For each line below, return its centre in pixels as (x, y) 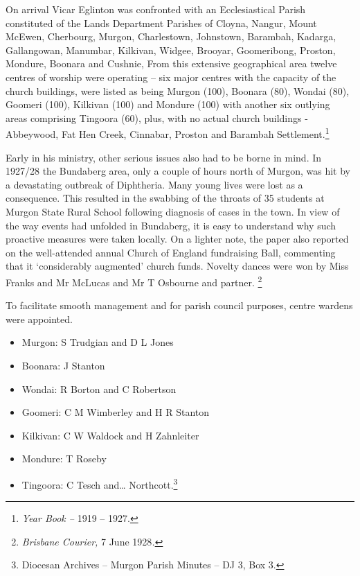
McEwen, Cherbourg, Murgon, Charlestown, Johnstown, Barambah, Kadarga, (171, 36)
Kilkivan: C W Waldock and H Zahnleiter (110, 435)
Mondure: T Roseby (64, 459)
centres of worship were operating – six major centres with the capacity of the (171, 77)
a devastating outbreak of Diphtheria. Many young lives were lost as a (154, 184)
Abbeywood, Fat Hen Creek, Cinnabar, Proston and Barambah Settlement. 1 (168, 133)
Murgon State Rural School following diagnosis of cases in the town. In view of (173, 211)
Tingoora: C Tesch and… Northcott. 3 (100, 483)
